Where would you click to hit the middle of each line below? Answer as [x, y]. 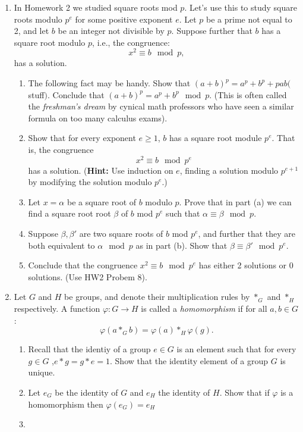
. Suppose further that [212, 31]
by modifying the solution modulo [90, 182]
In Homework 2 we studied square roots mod [96, 7]
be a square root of [102, 201]
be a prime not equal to [249, 19]
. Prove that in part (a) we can [235, 201]
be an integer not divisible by [111, 31]
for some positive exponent [124, 19]
